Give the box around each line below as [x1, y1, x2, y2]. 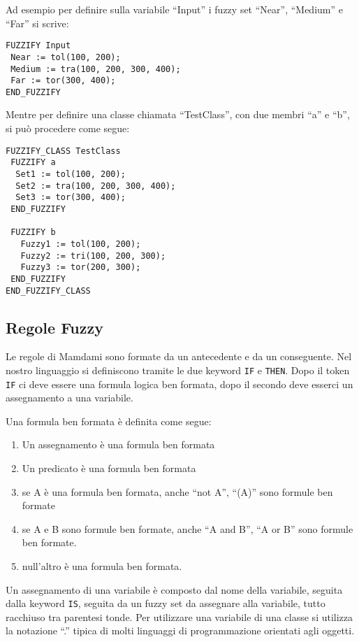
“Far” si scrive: [6, 15, 69, 30]
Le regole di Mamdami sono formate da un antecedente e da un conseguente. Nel [6, 349, 352, 364]
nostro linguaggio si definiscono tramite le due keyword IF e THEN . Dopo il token [6, 362, 350, 377]
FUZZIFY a [10, 157, 56, 168]
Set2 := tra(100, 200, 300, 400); [15, 180, 176, 191]
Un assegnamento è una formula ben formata [22, 437, 215, 452]
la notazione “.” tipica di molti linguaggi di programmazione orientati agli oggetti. [6, 623, 355, 638]
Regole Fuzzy [6, 316, 103, 338]
